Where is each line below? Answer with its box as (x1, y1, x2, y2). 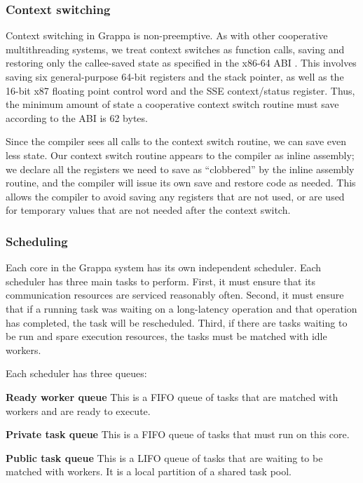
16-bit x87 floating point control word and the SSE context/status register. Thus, (6, 83, 355, 97)
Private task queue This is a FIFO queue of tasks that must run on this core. (6, 427, 350, 442)
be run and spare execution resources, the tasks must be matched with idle (6, 329, 327, 343)
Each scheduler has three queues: (6, 366, 147, 381)
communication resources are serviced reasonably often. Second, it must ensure (6, 287, 344, 302)
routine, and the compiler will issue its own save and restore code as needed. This (6, 175, 356, 190)
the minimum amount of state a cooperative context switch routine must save (6, 97, 339, 111)
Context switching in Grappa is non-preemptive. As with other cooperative (6, 28, 328, 43)
